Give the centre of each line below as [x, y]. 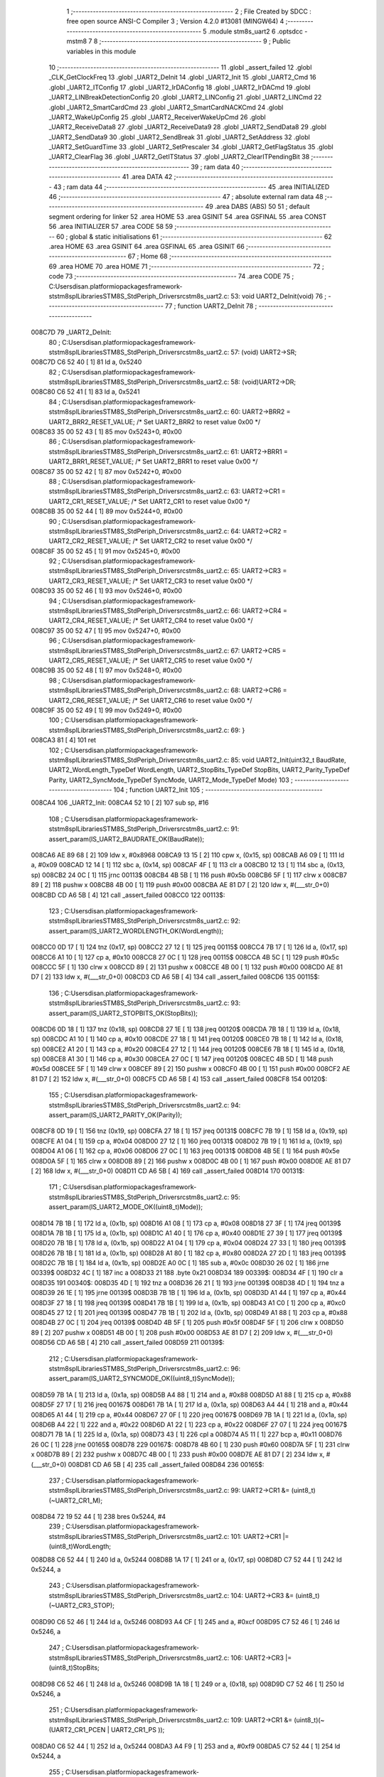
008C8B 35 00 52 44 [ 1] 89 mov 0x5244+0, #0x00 [107, 511]
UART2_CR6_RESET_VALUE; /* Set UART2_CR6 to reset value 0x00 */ [150, 700]
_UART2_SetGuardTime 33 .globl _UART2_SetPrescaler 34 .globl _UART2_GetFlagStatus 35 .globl [191, 147]
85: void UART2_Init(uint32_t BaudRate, [288, 760]
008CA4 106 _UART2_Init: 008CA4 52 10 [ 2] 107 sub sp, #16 [120, 802]
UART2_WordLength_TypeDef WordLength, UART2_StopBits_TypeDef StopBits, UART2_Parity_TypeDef [199, 770]
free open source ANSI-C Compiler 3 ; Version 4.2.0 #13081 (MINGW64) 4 [175, 21]
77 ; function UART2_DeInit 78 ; [211, 306]
